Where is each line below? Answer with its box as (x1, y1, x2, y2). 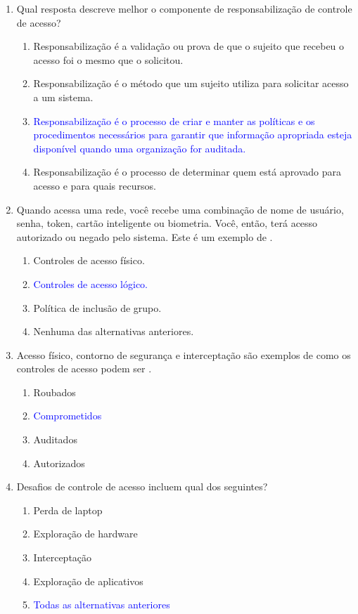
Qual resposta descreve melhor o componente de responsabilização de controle (16, 1, 352, 15)
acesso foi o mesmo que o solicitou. (33, 52, 184, 67)
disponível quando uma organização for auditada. (33, 141, 246, 155)
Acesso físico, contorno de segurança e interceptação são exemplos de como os (16, 347, 351, 362)
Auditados (33, 432, 77, 447)
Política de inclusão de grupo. (33, 300, 162, 315)
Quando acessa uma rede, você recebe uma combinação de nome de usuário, (16, 202, 344, 216)
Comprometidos (33, 408, 102, 423)
